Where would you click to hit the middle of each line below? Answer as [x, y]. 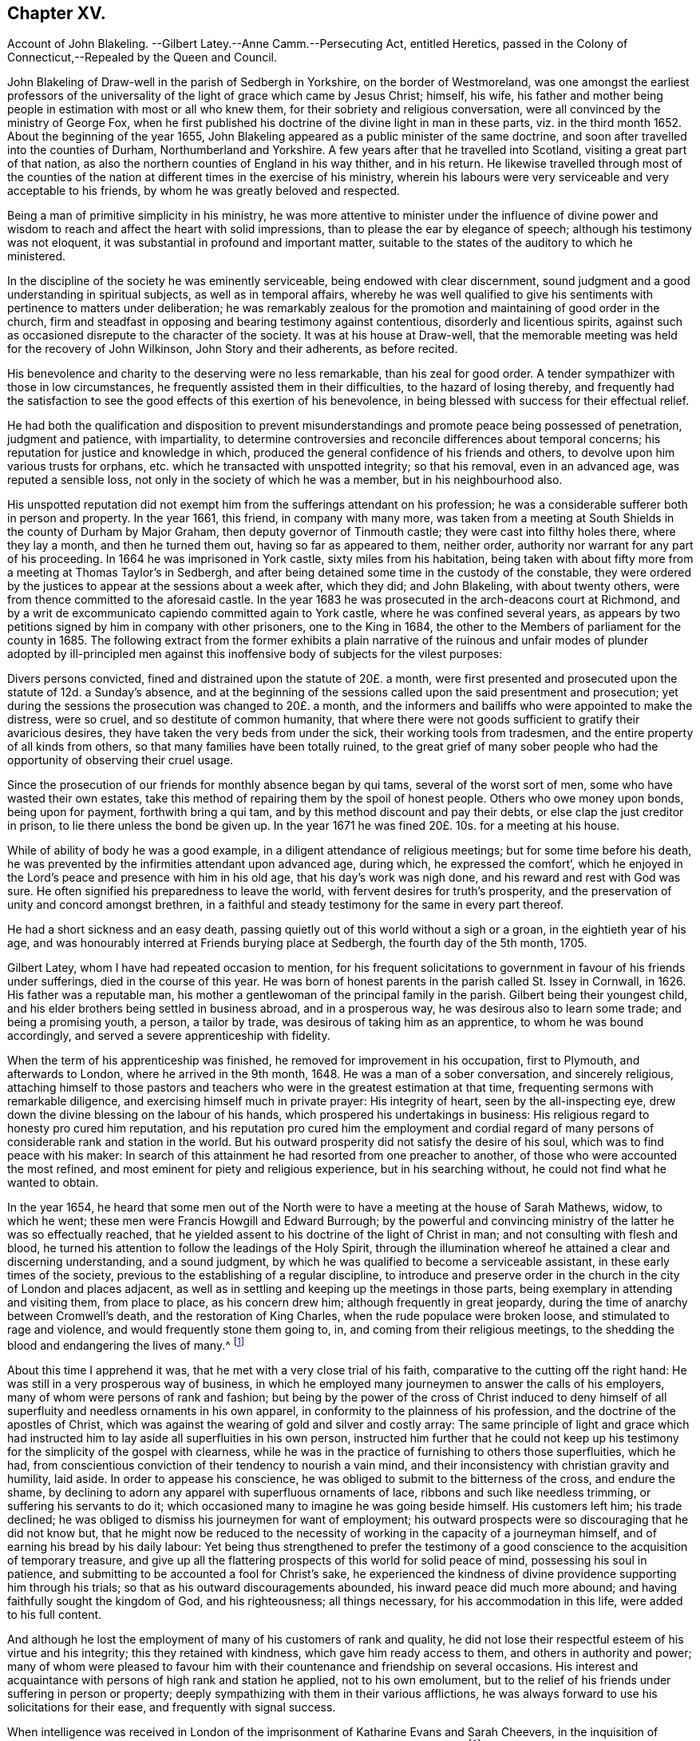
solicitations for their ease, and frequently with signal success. [172, 1707]
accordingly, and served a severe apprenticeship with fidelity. [169, 1036]
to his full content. [55, 1615]
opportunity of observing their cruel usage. [121, 760]
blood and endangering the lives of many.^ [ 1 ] [126, 1344]
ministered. [37, 256]
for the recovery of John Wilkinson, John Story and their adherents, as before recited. [233, 349]
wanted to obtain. [53, 1183]
